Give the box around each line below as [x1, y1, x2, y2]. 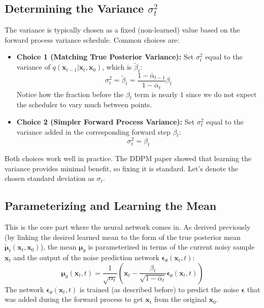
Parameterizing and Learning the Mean [5, 198, 217, 213]
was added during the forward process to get [5, 294, 143, 304]
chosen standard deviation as [5, 173, 94, 183]
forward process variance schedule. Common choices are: [5, 34, 180, 45]
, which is [102, 61, 132, 72]
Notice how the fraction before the [16, 88, 124, 99]
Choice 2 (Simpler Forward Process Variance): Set [16, 116, 195, 127]
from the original [154, 294, 207, 304]
